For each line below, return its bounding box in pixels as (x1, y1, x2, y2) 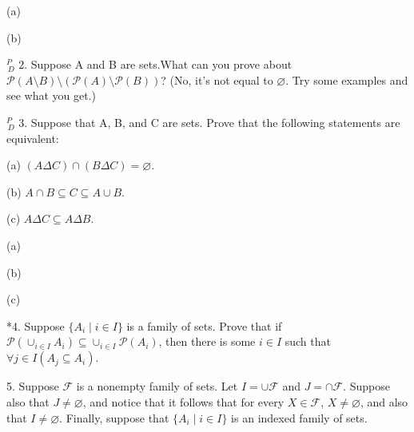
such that (285, 333, 331, 350)
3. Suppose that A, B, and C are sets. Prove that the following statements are (18, 113, 400, 130)
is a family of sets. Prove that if (126, 317, 282, 334)
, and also (360, 393, 408, 410)
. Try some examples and (285, 71, 408, 88)
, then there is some (158, 333, 256, 350)
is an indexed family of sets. (231, 409, 368, 426)
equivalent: (6, 129, 59, 146)
